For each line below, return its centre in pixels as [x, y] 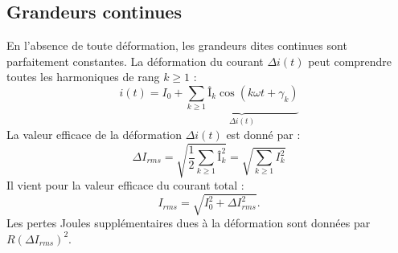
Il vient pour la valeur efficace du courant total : [125, 184]
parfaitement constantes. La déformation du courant [135, 61]
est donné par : [263, 134]
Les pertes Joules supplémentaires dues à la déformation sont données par [189, 223]
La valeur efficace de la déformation [94, 134]
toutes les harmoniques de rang [83, 77]
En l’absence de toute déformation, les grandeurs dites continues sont [177, 45]
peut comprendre [350, 61]
